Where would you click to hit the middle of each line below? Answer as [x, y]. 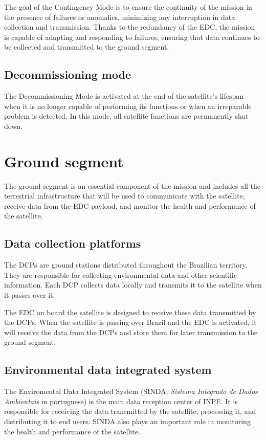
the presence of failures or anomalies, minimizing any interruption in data [120, 17]
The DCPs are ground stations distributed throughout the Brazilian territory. [126, 265]
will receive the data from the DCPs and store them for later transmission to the [131, 332]
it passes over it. [30, 295]
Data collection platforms [73, 243]
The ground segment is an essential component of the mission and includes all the [132, 185]
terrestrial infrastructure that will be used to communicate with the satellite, [125, 196]
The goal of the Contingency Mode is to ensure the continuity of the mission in [128, 7]
